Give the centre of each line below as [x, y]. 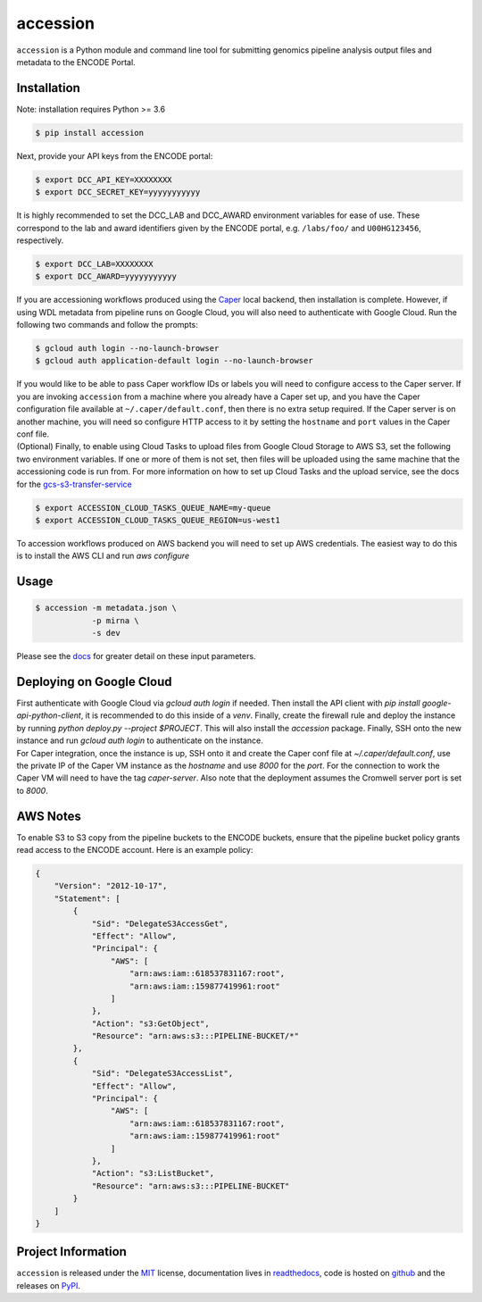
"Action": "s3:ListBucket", [153, 1173]
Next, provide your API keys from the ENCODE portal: [115, 155]
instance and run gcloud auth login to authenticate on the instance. [140, 740]
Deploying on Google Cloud [95, 682]
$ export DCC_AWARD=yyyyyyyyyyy [106, 276]
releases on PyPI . [48, 1285]
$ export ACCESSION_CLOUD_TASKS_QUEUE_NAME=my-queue [153, 508]
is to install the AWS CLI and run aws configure [103, 556]
